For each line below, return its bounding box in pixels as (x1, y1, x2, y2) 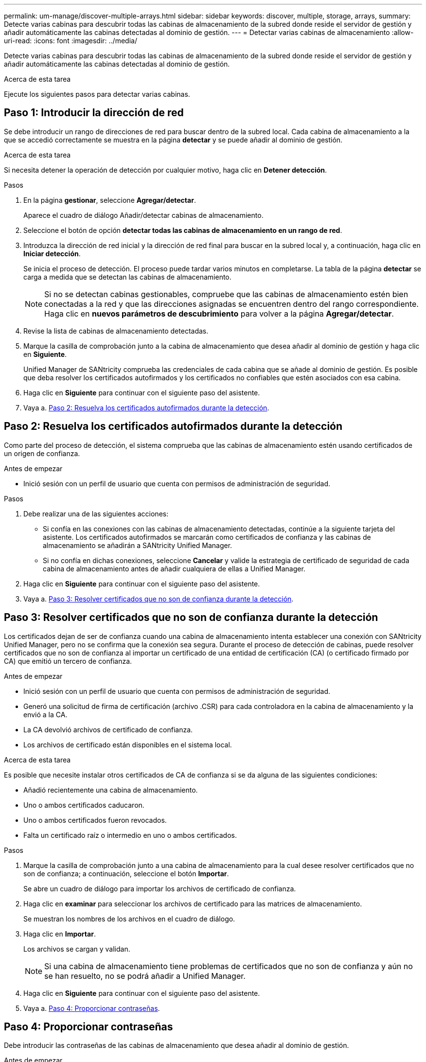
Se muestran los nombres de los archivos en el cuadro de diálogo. (23, 914, 235, 923)
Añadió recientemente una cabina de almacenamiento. (23, 785, 198, 794)
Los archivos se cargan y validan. (23, 944, 130, 953)
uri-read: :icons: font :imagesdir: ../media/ (4, 36, 137, 45)
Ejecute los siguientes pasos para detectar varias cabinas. (4, 90, 190, 98)
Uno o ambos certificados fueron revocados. (23, 815, 167, 824)
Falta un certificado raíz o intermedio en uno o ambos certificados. (23, 831, 237, 839)
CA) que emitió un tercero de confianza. (4, 656, 132, 665)
